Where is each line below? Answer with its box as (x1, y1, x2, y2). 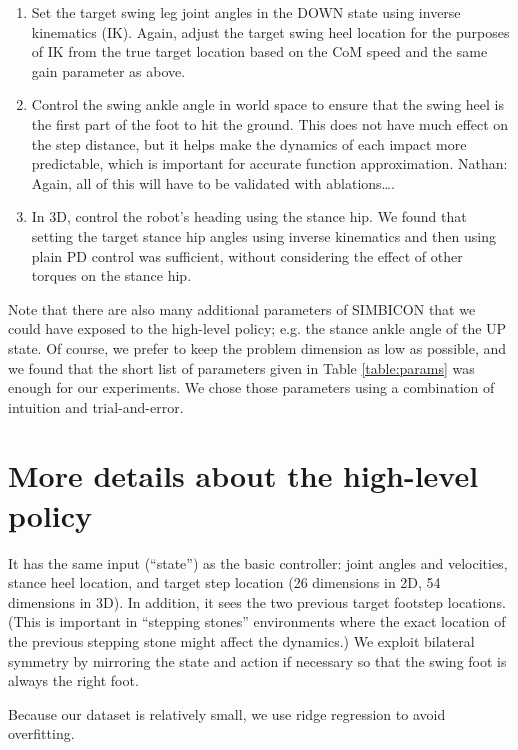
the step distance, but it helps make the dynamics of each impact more (31, 133, 467, 154)
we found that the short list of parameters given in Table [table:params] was (8, 357, 475, 378)
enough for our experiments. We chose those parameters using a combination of (8, 377, 495, 398)
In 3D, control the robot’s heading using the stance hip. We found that (31, 206, 467, 227)
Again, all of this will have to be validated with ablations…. (31, 172, 395, 193)
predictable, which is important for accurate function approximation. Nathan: (31, 153, 508, 174)
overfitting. (8, 723, 75, 744)
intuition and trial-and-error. (8, 396, 184, 417)
